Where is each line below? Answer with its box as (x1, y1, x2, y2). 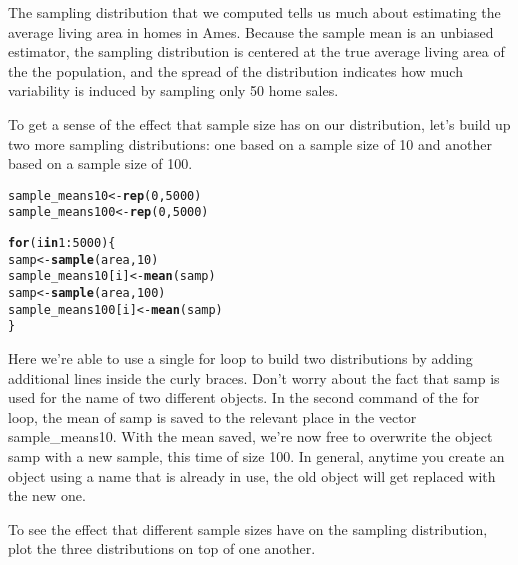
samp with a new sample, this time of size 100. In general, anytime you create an (8, 445, 505, 466)
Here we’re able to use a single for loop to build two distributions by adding (8, 348, 473, 368)
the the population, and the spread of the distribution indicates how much (8, 60, 463, 81)
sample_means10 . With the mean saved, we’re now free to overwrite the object (8, 426, 493, 447)
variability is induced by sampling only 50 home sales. (8, 80, 339, 101)
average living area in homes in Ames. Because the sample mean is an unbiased (8, 21, 494, 42)
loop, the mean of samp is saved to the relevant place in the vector (8, 406, 417, 427)
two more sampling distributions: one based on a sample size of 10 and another (8, 133, 492, 154)
